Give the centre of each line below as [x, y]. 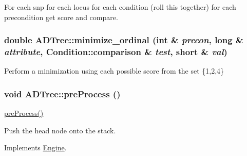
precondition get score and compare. [61, 17]
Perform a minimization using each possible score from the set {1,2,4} [114, 71]
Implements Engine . [35, 148]
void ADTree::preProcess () [62, 93]
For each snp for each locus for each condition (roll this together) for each [120, 7]
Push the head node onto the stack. [60, 130]
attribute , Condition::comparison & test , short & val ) [116, 52]
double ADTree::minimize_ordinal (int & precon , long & [124, 40]
